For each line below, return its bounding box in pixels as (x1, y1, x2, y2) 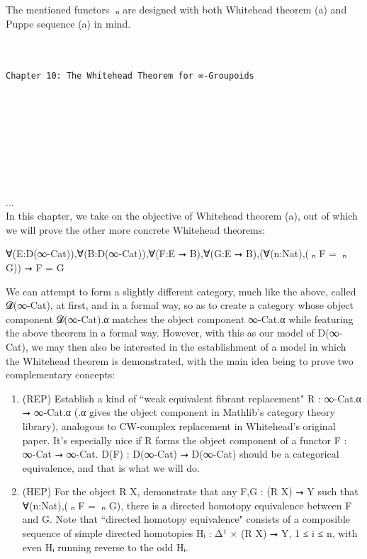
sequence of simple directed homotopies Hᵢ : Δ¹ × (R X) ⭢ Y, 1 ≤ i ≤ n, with (22, 526, 358, 541)
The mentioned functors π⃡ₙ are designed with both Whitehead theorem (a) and (6, 2, 347, 16)
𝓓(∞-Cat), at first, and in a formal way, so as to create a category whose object (6, 298, 354, 312)
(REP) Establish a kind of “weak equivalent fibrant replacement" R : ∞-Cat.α (22, 390, 361, 405)
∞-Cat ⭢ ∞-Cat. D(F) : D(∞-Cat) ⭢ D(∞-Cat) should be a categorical (22, 446, 339, 461)
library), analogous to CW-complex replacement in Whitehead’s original (22, 418, 336, 433)
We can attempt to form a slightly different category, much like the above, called (6, 283, 356, 298)
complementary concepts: (6, 367, 115, 382)
